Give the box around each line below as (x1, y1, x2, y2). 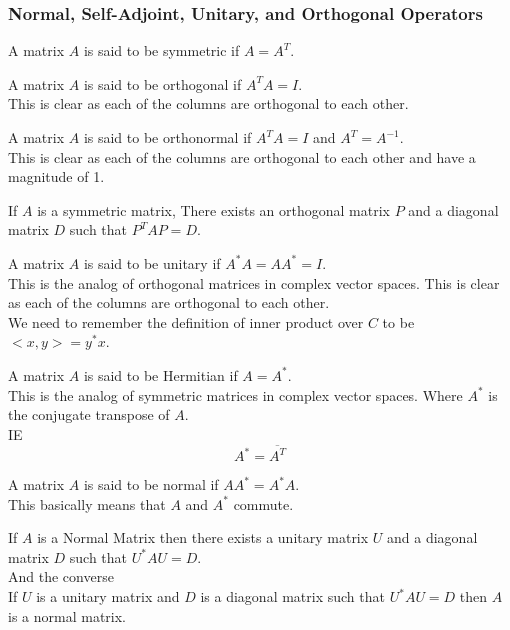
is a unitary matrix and (36, 586, 180, 606)
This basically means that (8, 493, 166, 514)
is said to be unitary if (83, 252, 221, 273)
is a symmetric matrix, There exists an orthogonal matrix (37, 199, 390, 220)
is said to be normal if (83, 474, 219, 495)
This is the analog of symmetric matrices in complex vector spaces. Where (8, 384, 463, 405)
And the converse (8, 566, 114, 587)
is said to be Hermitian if (83, 364, 238, 385)
